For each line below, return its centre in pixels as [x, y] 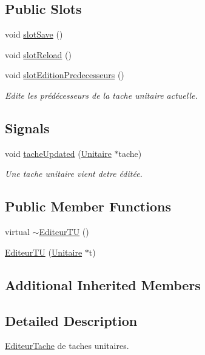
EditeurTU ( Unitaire [44, 252]
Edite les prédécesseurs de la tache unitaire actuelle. [101, 95]
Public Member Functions [88, 206]
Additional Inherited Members [103, 284]
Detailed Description [71, 320]
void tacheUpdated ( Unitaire [58, 153]
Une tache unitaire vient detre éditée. [74, 174]
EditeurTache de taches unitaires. [67, 346]
